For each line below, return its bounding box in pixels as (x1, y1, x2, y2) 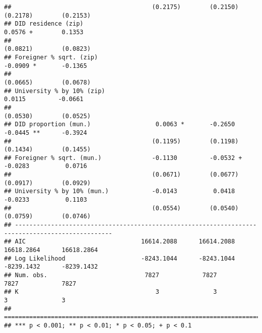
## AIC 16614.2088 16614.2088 (4, 238, 235, 245)
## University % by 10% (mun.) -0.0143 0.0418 (4, 188, 235, 195)
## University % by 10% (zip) (4, 87, 105, 95)
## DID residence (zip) (4, 20, 84, 28)
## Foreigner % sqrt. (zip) (4, 53, 98, 61)
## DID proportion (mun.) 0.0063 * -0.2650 (4, 121, 235, 128)
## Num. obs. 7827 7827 (4, 272, 217, 279)
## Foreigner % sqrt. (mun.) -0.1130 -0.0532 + (4, 154, 242, 161)
